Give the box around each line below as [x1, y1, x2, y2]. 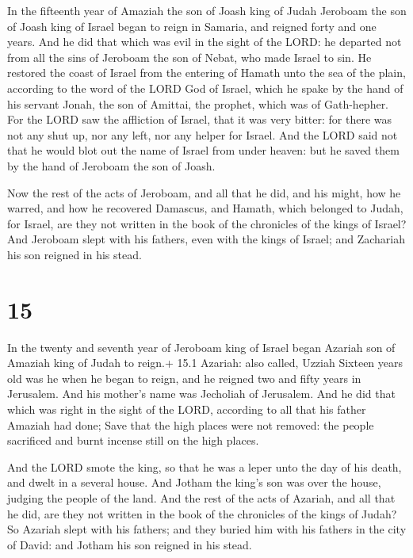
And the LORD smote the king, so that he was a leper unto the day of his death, [7, 458, 402, 475]
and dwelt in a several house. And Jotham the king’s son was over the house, [7, 474, 381, 491]
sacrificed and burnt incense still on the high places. [7, 432, 259, 449]
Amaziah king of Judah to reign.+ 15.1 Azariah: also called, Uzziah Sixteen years [7, 354, 403, 371]
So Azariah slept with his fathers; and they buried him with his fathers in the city [7, 521, 407, 537]
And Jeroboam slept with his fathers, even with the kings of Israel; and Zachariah [7, 231, 406, 247]
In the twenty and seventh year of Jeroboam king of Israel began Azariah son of [7, 338, 396, 355]
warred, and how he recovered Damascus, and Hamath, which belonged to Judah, [7, 200, 403, 216]
